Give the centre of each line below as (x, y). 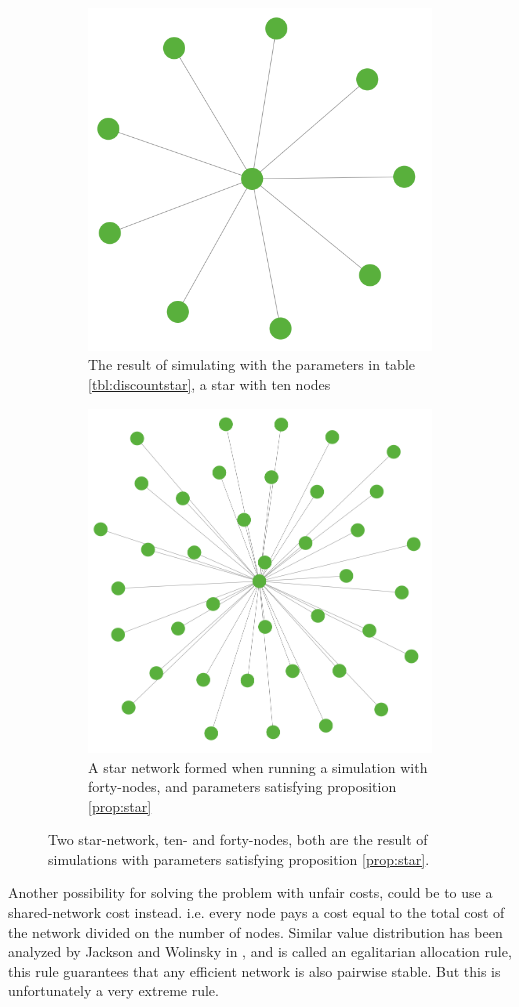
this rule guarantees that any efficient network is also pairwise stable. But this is (254, 970)
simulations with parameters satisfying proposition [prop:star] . (239, 858)
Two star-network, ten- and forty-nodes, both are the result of (238, 839)
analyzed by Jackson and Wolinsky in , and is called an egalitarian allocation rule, (260, 951)
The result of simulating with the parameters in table (252, 364)
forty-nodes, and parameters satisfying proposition (242, 786)
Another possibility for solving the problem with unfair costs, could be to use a (250, 892)
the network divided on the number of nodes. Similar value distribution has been (255, 931)
